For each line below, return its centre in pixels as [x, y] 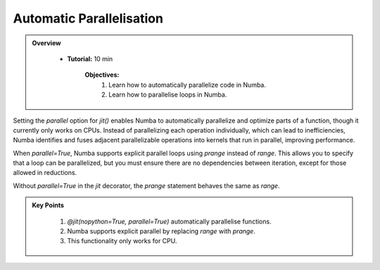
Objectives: [102, 75]
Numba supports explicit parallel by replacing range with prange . [161, 231]
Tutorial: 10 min [90, 59]
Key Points [48, 205]
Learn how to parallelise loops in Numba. [168, 94]
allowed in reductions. [45, 173]
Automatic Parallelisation [88, 18]
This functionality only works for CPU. [122, 241]
